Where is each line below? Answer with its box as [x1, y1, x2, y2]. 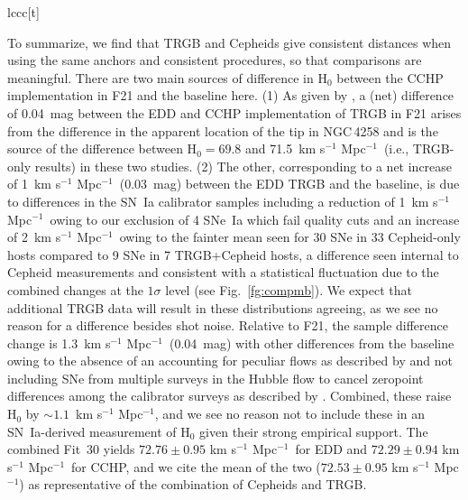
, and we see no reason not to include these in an [154, 404, 426, 423]
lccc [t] [7, 3, 40, 21]
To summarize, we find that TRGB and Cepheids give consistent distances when [7, 32, 452, 51]
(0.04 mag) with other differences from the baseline [169, 333, 454, 352]
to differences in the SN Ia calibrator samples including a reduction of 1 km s [7, 191, 438, 210]
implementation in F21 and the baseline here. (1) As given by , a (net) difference [7, 86, 454, 105]
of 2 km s [7, 227, 61, 246]
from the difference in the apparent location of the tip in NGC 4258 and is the [7, 121, 438, 140]
